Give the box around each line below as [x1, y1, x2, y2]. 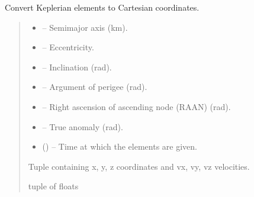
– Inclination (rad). [42, 60, 112, 73]
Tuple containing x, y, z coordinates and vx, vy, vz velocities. [28, 160, 250, 172]
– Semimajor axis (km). [42, 21, 128, 33]
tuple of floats [28, 180, 79, 192]
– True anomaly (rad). [42, 120, 123, 133]
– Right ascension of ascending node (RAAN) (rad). [42, 100, 231, 112]
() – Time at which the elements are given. [42, 140, 197, 153]
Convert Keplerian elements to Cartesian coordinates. [5, 1, 200, 13]
